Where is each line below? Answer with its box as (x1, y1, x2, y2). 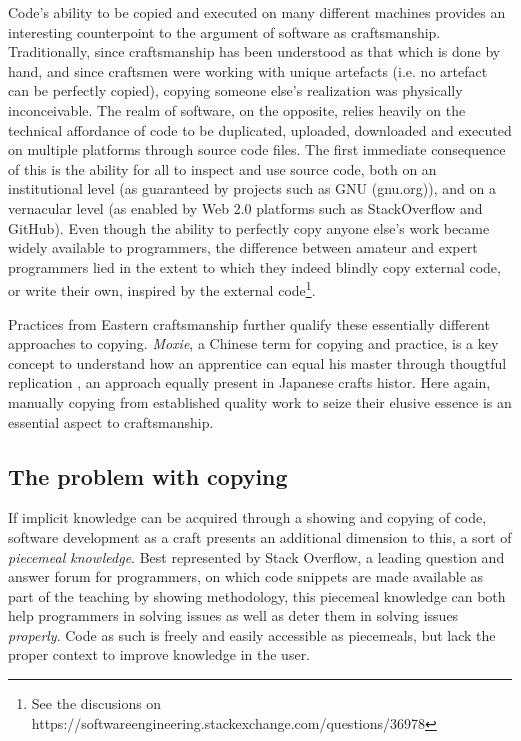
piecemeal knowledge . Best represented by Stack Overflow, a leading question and (8, 546, 505, 567)
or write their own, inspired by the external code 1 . (8, 277, 316, 300)
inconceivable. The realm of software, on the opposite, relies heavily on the (8, 99, 466, 120)
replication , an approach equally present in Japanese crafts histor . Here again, (8, 372, 491, 393)
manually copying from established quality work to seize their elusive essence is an (8, 391, 512, 412)
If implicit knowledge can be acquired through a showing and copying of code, (8, 507, 487, 528)
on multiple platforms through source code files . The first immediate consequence (8, 139, 506, 160)
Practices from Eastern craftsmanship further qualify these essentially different (8, 313, 490, 334)
